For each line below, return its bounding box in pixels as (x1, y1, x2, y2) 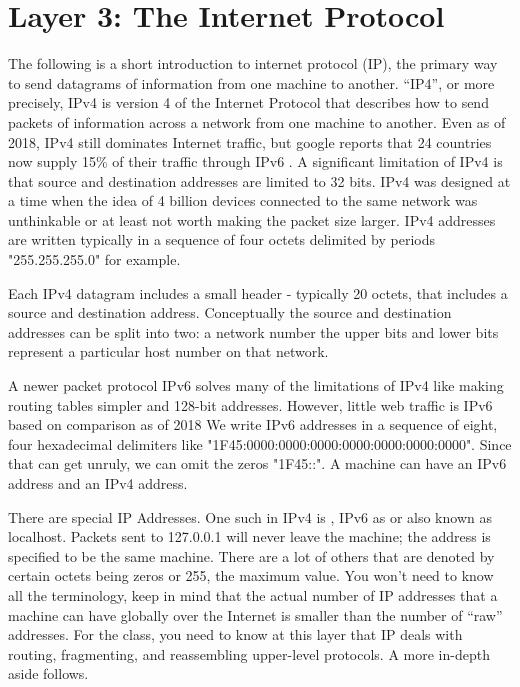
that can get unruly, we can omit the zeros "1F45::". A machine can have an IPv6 (8, 453, 507, 474)
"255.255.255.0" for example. (8, 249, 181, 270)
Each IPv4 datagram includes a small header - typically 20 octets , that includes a (8, 282, 508, 303)
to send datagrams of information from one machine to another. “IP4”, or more (8, 72, 495, 93)
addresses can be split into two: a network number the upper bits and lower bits (8, 321, 499, 342)
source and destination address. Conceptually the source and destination (8, 302, 452, 323)
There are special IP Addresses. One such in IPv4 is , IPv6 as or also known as (8, 506, 492, 527)
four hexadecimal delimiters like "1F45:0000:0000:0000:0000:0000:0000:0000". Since (8, 433, 512, 454)
